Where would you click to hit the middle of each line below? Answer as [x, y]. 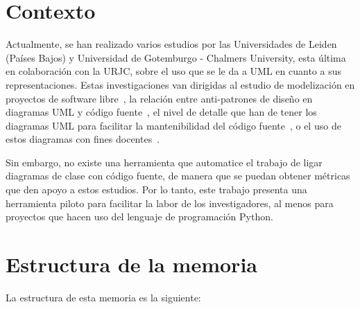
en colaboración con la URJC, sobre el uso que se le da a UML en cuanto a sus [173, 71]
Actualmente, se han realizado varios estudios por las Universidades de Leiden [171, 44]
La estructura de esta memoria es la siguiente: [103, 297]
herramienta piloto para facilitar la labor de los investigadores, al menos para [170, 203]
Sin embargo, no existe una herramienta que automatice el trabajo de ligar [164, 162]
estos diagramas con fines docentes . [83, 139]
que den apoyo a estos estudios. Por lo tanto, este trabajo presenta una [156, 189]
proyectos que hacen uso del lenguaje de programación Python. [139, 217]
